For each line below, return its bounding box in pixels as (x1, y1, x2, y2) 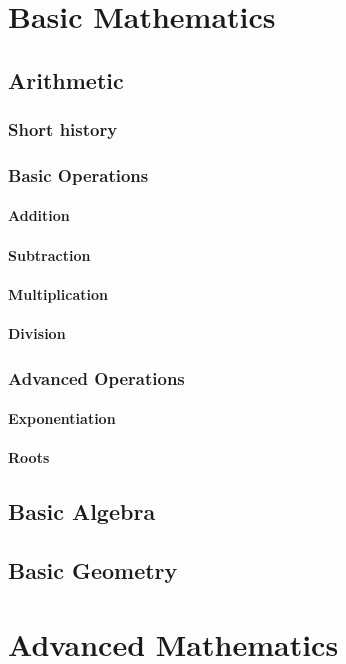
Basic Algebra (8, 496, 156, 527)
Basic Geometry (8, 554, 178, 585)
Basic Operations (8, 162, 149, 187)
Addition (8, 205, 70, 226)
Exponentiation (8, 408, 116, 429)
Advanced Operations (8, 365, 185, 390)
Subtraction (8, 244, 91, 265)
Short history (8, 117, 118, 142)
